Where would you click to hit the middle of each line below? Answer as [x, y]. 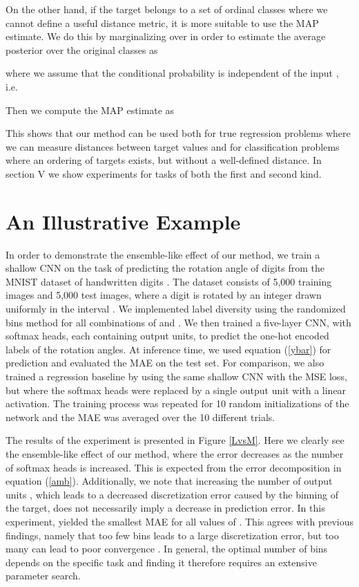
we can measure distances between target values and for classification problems [173, 146]
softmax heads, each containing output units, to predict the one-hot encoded [167, 336]
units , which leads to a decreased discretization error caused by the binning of [172, 494]
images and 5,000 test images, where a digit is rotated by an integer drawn [164, 295]
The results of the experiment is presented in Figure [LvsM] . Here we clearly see [175, 440]
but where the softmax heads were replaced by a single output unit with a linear [176, 390]
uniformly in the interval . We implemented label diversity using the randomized [176, 309]
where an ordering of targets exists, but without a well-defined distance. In [164, 160]
